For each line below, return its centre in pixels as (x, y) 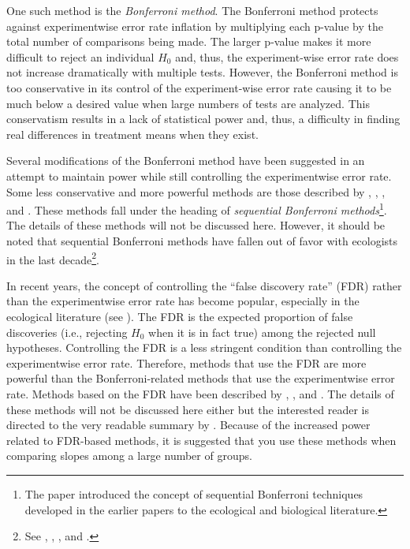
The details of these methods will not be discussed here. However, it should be (196, 225)
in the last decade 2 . (53, 258)
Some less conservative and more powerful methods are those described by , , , (196, 191)
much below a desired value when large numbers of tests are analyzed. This (188, 103)
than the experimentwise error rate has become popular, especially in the (183, 301)
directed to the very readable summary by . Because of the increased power (188, 425)
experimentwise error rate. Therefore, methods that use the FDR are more (186, 362)
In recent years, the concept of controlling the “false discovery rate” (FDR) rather (204, 285)
